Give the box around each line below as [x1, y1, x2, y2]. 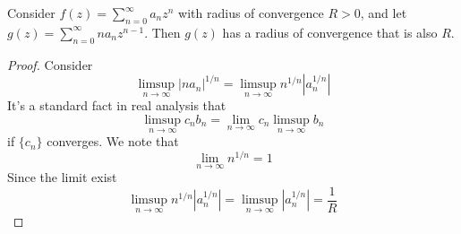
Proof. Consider [7, 55, 93, 74]
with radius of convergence [178, 4, 324, 22]
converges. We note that [47, 132, 179, 151]
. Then [144, 22, 181, 41]
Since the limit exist [7, 168, 117, 186]
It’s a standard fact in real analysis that [7, 96, 226, 115]
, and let [360, 4, 407, 22]
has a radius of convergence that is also [222, 22, 438, 41]
